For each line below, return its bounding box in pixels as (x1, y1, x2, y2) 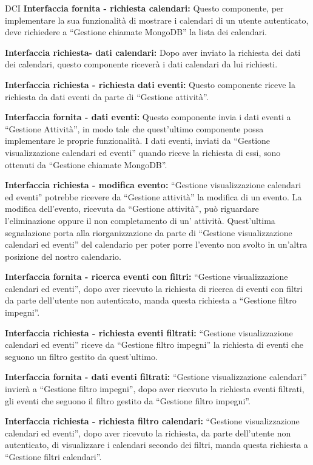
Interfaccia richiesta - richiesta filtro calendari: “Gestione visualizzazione (5, 415, 300, 427)
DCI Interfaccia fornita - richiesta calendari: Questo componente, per (5, 2, 284, 14)
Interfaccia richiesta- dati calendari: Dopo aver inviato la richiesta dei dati (5, 46, 301, 58)
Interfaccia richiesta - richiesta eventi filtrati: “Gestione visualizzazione (5, 326, 293, 339)
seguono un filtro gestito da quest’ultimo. (5, 350, 158, 362)
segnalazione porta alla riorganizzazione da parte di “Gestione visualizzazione (5, 226, 292, 239)
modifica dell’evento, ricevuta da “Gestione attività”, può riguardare (5, 202, 259, 215)
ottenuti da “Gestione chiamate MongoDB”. (5, 158, 167, 171)
